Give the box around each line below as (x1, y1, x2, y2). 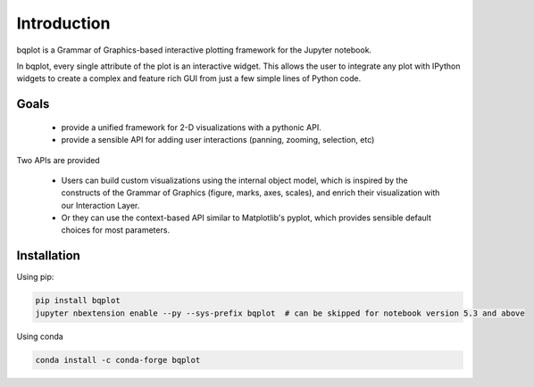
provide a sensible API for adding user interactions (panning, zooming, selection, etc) (61, 135, 375, 145)
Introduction (16, 13, 111, 33)
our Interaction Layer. (61, 200, 140, 210)
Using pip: (16, 272, 54, 283)
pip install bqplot (35, 295, 121, 306)
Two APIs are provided (16, 154, 100, 165)
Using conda (16, 331, 64, 342)
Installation (16, 248, 80, 263)
